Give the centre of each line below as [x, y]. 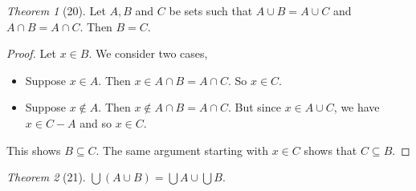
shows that [330, 150]
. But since [254, 107]
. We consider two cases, [148, 53]
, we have [357, 107]
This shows [34, 150]
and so [96, 122]
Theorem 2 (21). [46, 177]
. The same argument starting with [182, 150]
